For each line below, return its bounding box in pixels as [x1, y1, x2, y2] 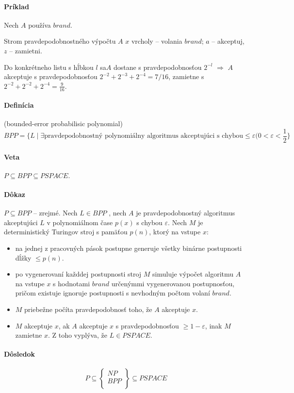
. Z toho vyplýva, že [48, 330, 108, 340]
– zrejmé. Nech [33, 208, 78, 218]
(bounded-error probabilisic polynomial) [4, 118, 123, 129]
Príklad [4, 1, 29, 11]
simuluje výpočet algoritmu [152, 269, 234, 279]
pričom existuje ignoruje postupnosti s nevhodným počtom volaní [15, 288, 210, 298]
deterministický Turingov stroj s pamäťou [4, 227, 128, 237]
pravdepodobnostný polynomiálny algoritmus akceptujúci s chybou [44, 132, 244, 140]
